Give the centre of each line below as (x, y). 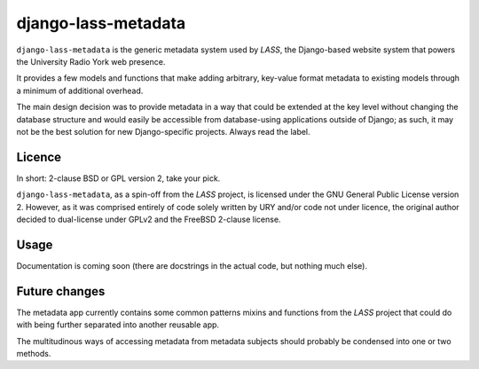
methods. (34, 353)
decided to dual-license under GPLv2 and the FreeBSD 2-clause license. (149, 219)
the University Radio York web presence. (91, 61)
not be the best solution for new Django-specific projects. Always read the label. (163, 131)
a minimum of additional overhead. (80, 90)
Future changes (61, 291)
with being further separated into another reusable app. (118, 325)
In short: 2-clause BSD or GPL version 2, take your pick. (118, 178)
